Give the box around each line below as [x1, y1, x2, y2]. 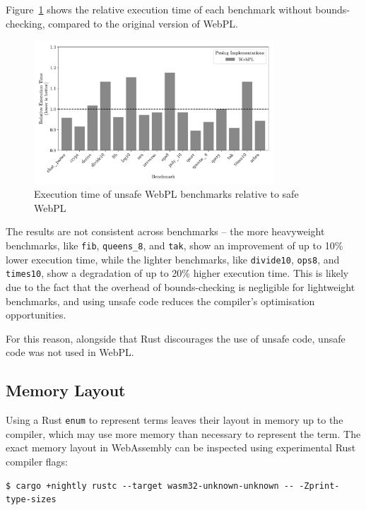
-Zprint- [299, 480, 340, 491]
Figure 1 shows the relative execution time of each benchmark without [6, 2, 312, 16]
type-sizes [6, 494, 57, 505]
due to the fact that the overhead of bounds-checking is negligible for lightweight [6, 279, 355, 294]
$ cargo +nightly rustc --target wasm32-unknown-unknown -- [6, 480, 295, 491]
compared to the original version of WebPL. [48, 16, 238, 30]
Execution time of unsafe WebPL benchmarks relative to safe [34, 186, 299, 201]
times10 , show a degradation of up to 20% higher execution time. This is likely [6, 266, 349, 280]
